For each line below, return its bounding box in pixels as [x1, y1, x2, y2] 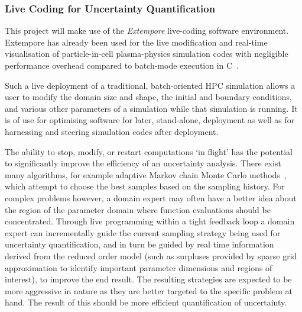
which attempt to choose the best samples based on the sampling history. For [5, 180, 285, 192]
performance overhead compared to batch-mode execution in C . [5, 59, 239, 71]
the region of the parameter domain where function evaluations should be [5, 203, 271, 215]
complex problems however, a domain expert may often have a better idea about [5, 191, 297, 204]
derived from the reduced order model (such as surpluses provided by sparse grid [5, 249, 297, 262]
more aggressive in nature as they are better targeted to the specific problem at [5, 284, 293, 297]
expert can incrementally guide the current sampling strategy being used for [5, 226, 281, 239]
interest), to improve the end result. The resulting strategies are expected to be [5, 273, 292, 285]
